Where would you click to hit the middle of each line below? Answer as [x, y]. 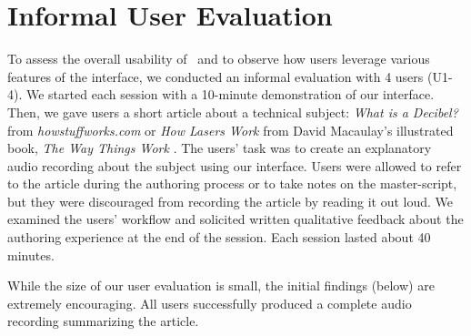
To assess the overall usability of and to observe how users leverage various [219, 59]
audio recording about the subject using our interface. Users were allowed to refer [235, 165]
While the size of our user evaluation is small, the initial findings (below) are [221, 285]
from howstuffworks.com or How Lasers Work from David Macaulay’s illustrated [230, 130]
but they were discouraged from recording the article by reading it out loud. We [230, 201]
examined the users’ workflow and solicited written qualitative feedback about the [235, 219]
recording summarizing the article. [103, 321]
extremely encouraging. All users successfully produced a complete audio [210, 303]
